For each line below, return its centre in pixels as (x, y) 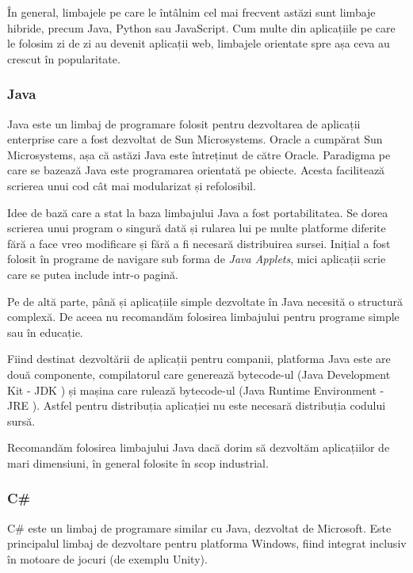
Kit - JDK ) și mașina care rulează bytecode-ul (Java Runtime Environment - (196, 390)
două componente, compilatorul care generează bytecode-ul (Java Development (199, 374)
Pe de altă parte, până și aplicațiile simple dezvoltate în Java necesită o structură (205, 301)
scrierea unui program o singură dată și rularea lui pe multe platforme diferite (197, 228)
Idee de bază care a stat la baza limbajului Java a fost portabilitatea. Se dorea (198, 212)
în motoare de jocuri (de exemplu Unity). (107, 558)
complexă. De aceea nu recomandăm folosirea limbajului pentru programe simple (203, 317)
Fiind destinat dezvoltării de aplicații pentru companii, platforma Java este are (199, 359)
